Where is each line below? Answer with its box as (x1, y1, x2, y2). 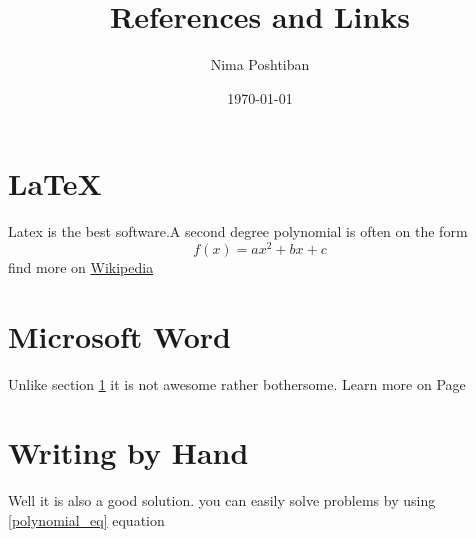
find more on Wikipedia (8, 256, 154, 277)
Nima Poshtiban (210, 54, 310, 75)
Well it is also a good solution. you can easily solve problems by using (8, 490, 436, 511)
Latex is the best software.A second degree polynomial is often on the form (8, 221, 468, 242)
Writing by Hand (8, 432, 249, 473)
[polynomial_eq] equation (8, 509, 165, 530)
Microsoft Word (8, 315, 231, 356)
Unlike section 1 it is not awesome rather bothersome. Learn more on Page (8, 373, 466, 394)
